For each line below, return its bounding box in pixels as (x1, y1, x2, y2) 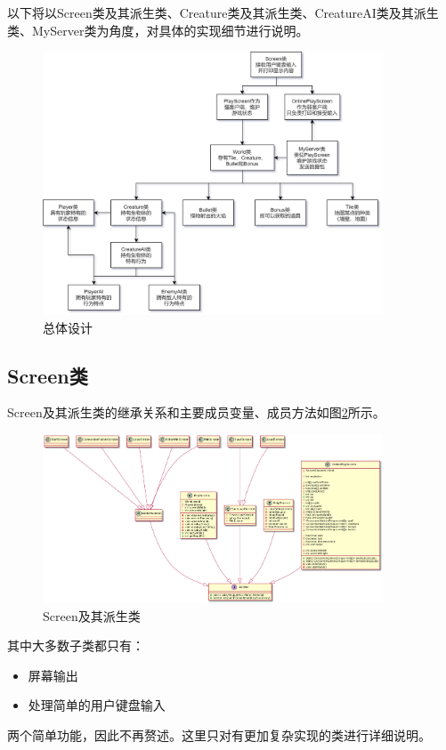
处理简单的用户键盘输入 (28, 696, 166, 714)
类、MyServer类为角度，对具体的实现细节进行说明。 (7, 20, 309, 39)
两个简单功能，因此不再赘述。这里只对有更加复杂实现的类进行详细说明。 (7, 725, 431, 744)
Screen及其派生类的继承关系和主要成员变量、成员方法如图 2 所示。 (7, 403, 385, 422)
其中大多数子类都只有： (7, 636, 144, 655)
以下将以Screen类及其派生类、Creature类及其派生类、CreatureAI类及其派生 (7, 4, 439, 21)
